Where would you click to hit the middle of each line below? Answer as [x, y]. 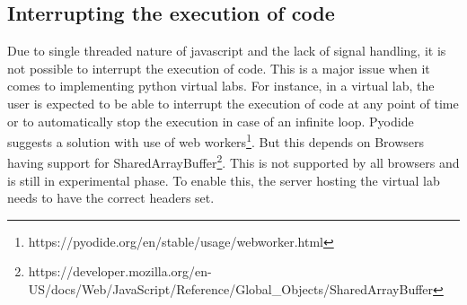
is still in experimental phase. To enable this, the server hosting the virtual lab [224, 180]
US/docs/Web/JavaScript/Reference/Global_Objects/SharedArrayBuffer [231, 289]
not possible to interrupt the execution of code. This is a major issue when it [219, 68]
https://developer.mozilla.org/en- [120, 271]
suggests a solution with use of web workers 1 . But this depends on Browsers [216, 140]
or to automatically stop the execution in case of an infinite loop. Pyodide [211, 121]
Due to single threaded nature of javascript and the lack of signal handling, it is [227, 51]
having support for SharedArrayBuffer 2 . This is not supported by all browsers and [233, 161]
